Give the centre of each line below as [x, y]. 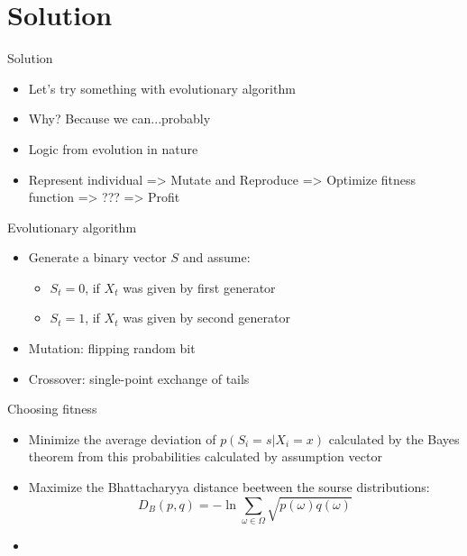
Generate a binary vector [97, 257]
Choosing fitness [52, 409]
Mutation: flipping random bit [112, 348]
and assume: [216, 257]
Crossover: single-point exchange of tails [139, 378]
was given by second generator [206, 318]
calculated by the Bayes [394, 438]
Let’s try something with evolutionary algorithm [162, 88]
